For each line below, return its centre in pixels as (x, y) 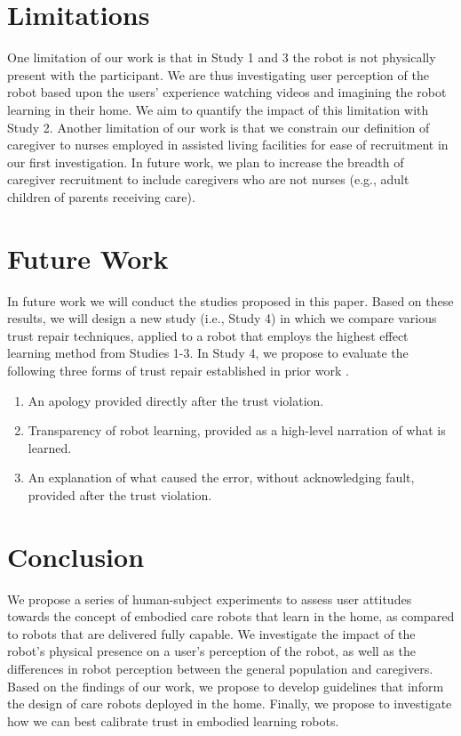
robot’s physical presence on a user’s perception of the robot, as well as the (211, 651)
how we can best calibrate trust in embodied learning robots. (173, 720)
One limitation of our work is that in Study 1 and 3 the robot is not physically (222, 57)
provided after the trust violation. (120, 494)
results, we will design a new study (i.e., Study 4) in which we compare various (222, 318)
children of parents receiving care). (101, 196)
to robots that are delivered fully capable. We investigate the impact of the (211, 633)
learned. (50, 447)
